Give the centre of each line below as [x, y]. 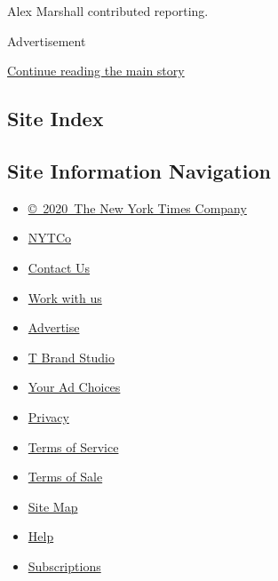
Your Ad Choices [74, 387]
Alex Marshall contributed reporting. [108, 11]
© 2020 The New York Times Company [137, 207]
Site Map [53, 506]
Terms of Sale [65, 477]
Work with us [65, 297]
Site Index [56, 119]
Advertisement [47, 40]
